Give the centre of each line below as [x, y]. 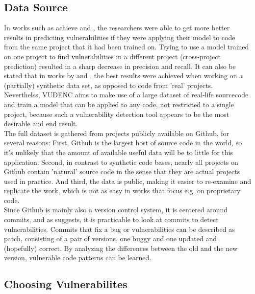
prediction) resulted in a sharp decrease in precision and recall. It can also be [120, 66]
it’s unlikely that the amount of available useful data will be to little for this [118, 152]
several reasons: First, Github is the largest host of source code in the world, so [123, 143]
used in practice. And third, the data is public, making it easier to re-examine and [128, 181]
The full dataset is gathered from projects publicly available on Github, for [117, 133]
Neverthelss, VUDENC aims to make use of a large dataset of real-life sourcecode [126, 95]
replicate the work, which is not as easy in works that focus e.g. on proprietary [122, 191]
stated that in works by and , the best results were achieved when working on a [124, 76]
